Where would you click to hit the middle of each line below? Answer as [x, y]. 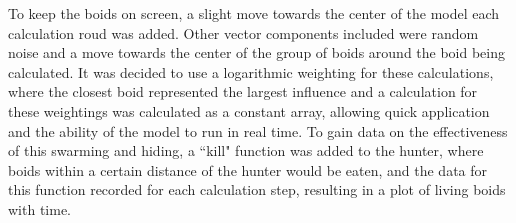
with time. [39, 208]
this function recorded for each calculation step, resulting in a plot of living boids [257, 189]
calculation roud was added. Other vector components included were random [243, 32]
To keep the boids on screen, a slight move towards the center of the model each [254, 13]
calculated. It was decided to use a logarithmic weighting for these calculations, [251, 71]
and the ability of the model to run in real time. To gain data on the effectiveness [258, 130]
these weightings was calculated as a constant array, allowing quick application [249, 110]
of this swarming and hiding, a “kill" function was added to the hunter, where [246, 150]
